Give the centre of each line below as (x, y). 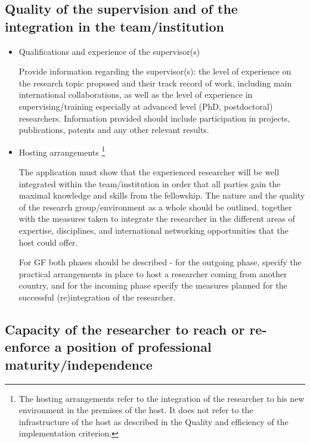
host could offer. (48, 242)
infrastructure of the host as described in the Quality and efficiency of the (154, 421)
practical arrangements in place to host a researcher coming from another (153, 273)
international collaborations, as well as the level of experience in (136, 95)
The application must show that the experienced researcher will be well (149, 172)
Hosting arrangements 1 (62, 151)
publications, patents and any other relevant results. (114, 130)
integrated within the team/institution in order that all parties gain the (150, 183)
